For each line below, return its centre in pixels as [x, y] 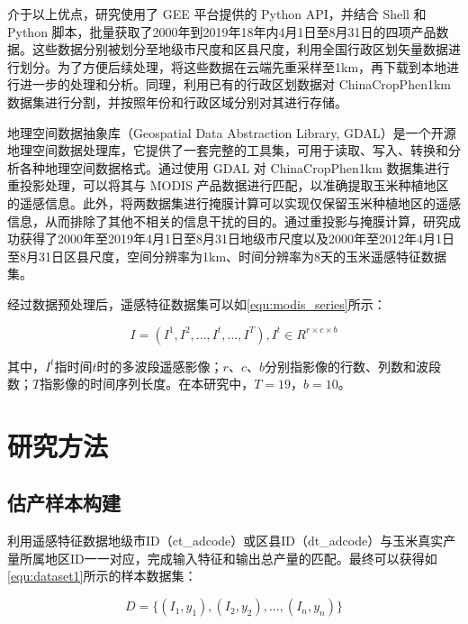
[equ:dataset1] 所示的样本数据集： [102, 576]
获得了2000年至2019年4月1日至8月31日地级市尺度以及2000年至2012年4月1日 [237, 239]
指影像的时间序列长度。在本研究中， [147, 384]
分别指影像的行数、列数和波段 [352, 366]
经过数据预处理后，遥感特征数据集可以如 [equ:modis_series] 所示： [197, 303]
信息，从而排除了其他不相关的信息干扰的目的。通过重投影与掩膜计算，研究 [228, 220]
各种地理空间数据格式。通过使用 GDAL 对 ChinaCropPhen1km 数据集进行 [234, 167]
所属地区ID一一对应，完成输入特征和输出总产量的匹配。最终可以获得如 [228, 558]
